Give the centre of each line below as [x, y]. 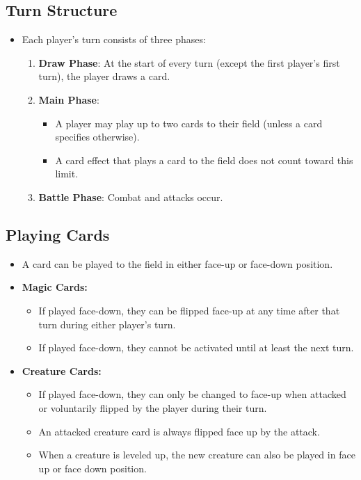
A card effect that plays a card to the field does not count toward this [204, 160]
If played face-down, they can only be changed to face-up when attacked [192, 394]
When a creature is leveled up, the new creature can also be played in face [197, 455]
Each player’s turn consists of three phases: [114, 39]
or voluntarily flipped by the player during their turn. [153, 407]
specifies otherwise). [97, 137]
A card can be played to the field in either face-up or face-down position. [177, 263]
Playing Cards [58, 234]
